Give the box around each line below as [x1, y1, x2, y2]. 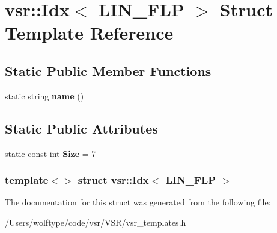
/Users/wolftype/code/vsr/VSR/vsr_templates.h [5, 216, 186, 228]
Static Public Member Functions [5, 61, 212, 80]
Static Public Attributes [5, 119, 158, 137]
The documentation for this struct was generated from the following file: [5, 196, 271, 208]
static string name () [5, 89, 84, 102]
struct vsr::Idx [78, 173, 149, 187]
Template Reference [5, 20, 174, 45]
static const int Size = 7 [5, 147, 96, 159]
